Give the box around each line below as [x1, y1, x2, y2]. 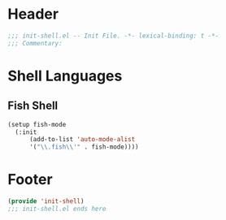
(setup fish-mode [7, 120, 67, 128]
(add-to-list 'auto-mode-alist [28, 136, 136, 144]
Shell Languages [7, 67, 123, 85]
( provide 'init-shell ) [7, 197, 85, 205]
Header [7, 5, 59, 24]
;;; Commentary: [7, 39, 63, 47]
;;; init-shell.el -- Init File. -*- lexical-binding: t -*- [7, 32, 219, 40]
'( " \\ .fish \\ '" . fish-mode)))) [28, 143, 139, 151]
